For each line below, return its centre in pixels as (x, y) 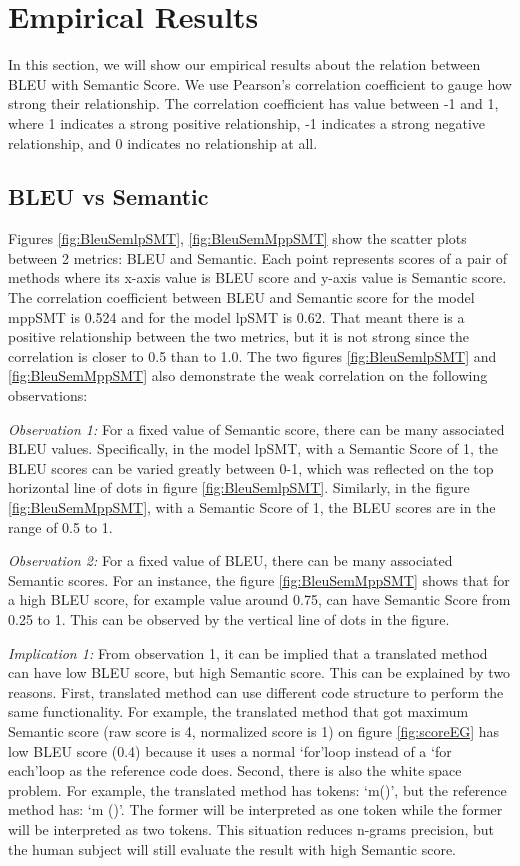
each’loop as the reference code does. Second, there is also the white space (235, 770)
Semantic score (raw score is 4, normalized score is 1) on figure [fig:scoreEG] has (254, 730)
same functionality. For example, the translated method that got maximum (238, 711)
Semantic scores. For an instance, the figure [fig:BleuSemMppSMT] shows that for (259, 579)
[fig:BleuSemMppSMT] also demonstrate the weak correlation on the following (248, 375)
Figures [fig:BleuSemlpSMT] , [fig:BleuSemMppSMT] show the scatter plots (237, 238)
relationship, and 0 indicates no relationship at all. (163, 142)
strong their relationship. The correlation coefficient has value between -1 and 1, (253, 103)
